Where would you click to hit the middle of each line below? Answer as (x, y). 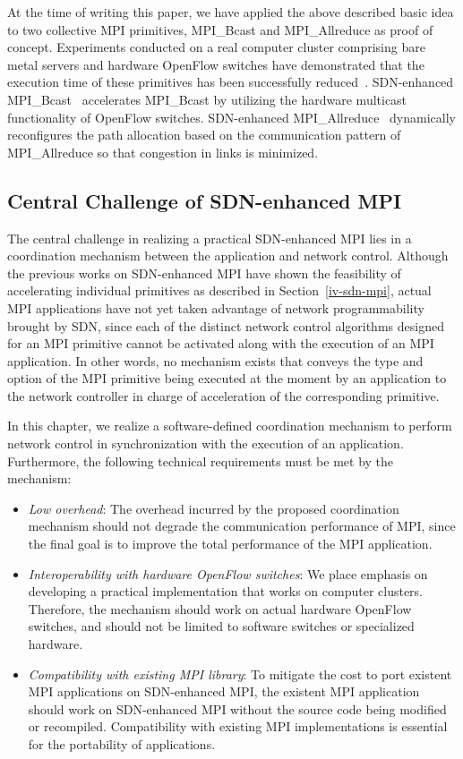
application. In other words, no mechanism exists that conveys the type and (215, 360)
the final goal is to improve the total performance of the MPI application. (230, 544)
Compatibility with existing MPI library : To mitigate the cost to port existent (240, 674)
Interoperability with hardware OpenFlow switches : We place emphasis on (228, 573)
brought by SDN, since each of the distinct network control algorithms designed (226, 325)
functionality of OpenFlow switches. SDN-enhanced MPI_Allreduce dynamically (231, 117)
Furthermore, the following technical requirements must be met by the (201, 461)
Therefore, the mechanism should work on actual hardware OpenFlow (220, 608)
